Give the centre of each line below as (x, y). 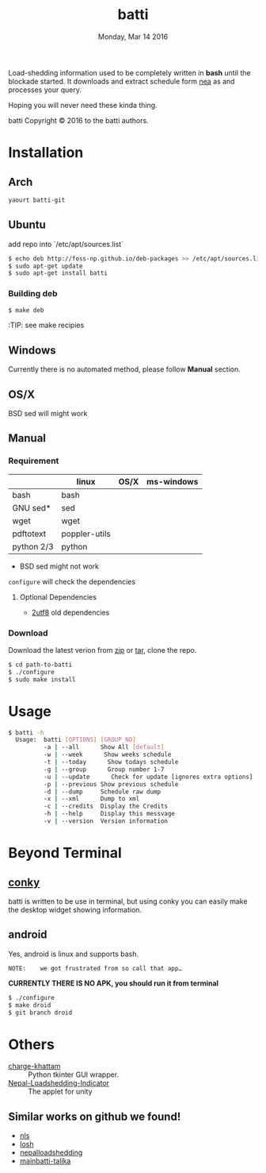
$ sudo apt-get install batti (58, 273)
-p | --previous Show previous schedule (111, 784)
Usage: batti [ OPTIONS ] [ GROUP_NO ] (76, 740)
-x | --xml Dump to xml (91, 799)
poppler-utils (86, 534)
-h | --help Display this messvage (109, 814)
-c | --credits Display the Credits (106, 806)
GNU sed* (32, 507)
